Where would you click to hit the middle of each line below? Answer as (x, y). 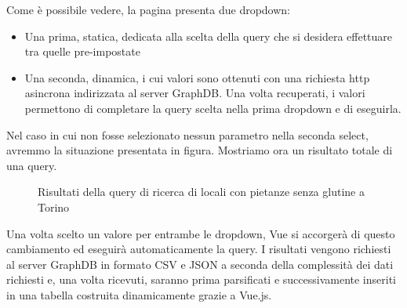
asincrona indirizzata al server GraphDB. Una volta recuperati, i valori (195, 93)
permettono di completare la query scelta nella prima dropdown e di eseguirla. (213, 108)
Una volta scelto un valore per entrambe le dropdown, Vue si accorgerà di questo (201, 233)
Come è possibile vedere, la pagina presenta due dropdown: (149, 9)
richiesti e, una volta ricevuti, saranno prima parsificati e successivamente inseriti (201, 279)
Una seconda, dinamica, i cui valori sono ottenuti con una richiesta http (197, 77)
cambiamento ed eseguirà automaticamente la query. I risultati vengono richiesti (199, 249)
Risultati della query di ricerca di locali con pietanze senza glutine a (201, 192)
